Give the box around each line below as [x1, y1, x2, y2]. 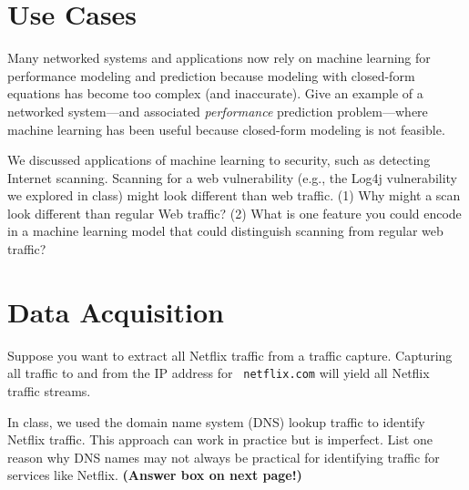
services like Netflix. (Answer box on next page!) [7, 465, 302, 485]
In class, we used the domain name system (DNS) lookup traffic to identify [7, 412, 425, 431]
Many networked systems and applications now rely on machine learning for [7, 48, 431, 67]
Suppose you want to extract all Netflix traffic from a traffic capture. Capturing [7, 345, 453, 364]
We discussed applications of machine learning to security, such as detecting [7, 150, 431, 169]
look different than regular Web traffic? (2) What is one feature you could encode [7, 203, 462, 222]
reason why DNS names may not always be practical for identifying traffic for [7, 447, 440, 466]
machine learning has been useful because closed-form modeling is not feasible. [7, 119, 445, 138]
